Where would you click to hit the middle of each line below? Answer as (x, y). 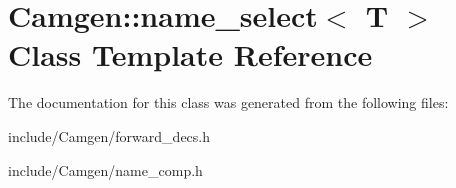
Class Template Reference (190, 54)
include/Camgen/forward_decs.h (109, 135)
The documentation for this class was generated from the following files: (228, 102)
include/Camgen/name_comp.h (105, 169)
